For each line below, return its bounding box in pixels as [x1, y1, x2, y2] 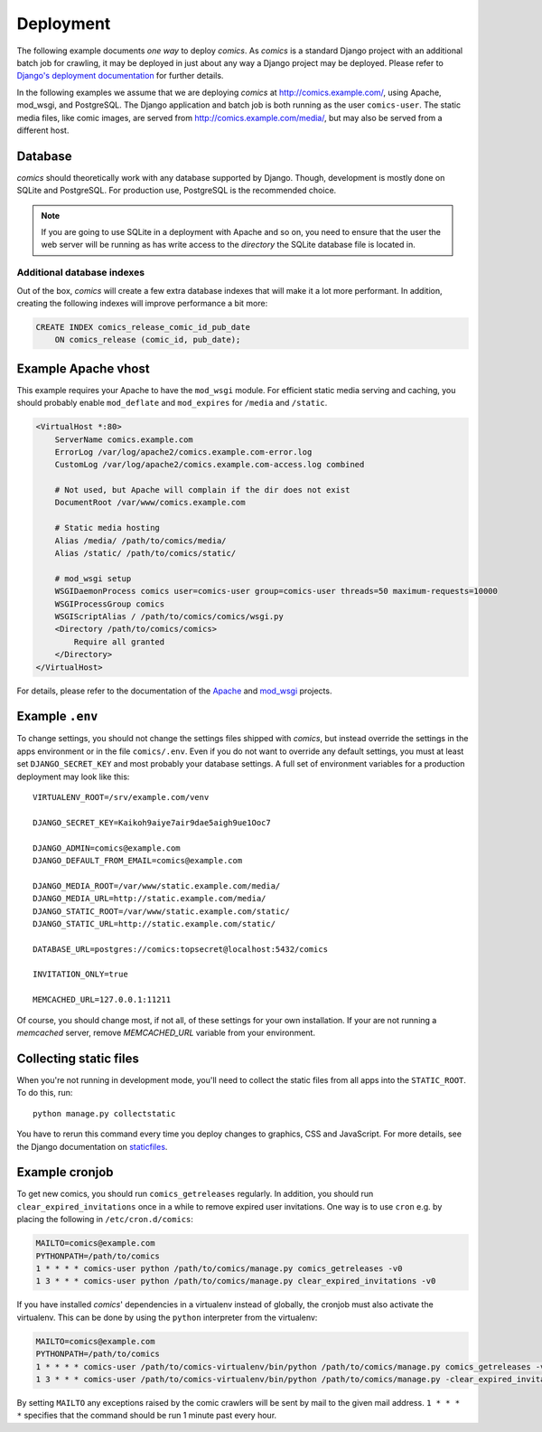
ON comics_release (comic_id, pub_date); [54, 334, 241, 345]
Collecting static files [16, 1050, 139, 1066]
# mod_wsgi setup [54, 573, 132, 583]
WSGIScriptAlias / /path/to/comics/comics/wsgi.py [54, 611, 284, 621]
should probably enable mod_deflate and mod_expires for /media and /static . [16, 398, 328, 409]
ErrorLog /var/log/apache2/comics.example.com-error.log [54, 447, 313, 457]
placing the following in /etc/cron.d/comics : [16, 1214, 194, 1225]
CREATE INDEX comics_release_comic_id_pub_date [35, 322, 250, 332]
